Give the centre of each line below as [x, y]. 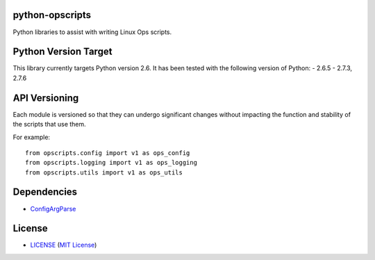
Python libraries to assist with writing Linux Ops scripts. [92, 32]
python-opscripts [52, 15]
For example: [32, 137]
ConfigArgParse [53, 209]
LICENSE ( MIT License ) [64, 245]
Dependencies [45, 192]
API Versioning [46, 98]
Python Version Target [62, 52]
